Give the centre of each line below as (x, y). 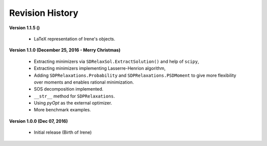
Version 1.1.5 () (24, 28)
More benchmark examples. (62, 110)
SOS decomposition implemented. (69, 89)
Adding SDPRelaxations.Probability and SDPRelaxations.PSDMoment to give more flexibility (135, 75)
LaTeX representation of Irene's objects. (75, 39)
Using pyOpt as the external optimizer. (73, 103)
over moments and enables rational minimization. (84, 82)
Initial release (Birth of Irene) (63, 132)
